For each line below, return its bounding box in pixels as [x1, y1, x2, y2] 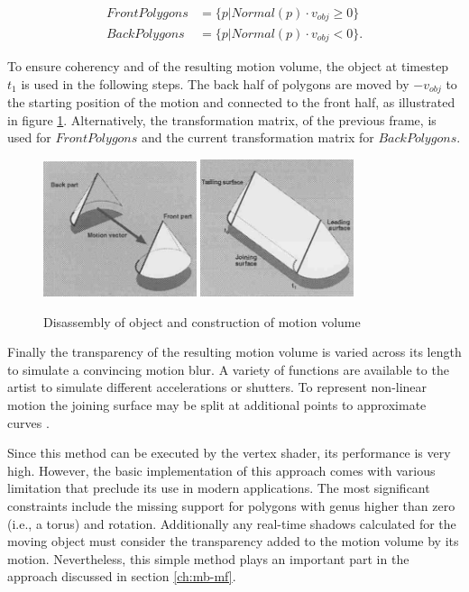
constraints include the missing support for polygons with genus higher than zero [7, 496, 455, 515]
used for [7, 128, 51, 147]
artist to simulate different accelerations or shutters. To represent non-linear [7, 378, 428, 396]
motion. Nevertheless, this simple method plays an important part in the [7, 549, 409, 568]
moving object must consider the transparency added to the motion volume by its [7, 532, 459, 551]
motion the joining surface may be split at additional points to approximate [7, 396, 427, 414]
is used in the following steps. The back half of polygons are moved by [21, 74, 409, 93]
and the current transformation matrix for [142, 128, 374, 147]
